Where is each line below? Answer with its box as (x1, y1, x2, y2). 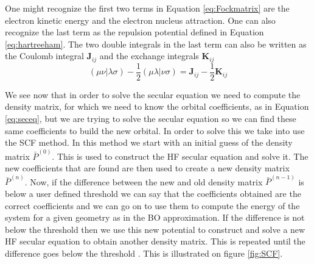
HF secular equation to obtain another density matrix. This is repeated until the (5, 235, 305, 248)
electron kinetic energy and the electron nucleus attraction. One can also (5, 13, 276, 26)
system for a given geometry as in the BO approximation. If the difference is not (5, 211, 305, 224)
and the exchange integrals (99, 49, 199, 62)
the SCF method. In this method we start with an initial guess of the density (5, 136, 293, 149)
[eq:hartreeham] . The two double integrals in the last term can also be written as (5, 37, 307, 50)
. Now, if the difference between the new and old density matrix (24, 175, 263, 188)
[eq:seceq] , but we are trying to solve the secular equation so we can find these (5, 112, 296, 125)
